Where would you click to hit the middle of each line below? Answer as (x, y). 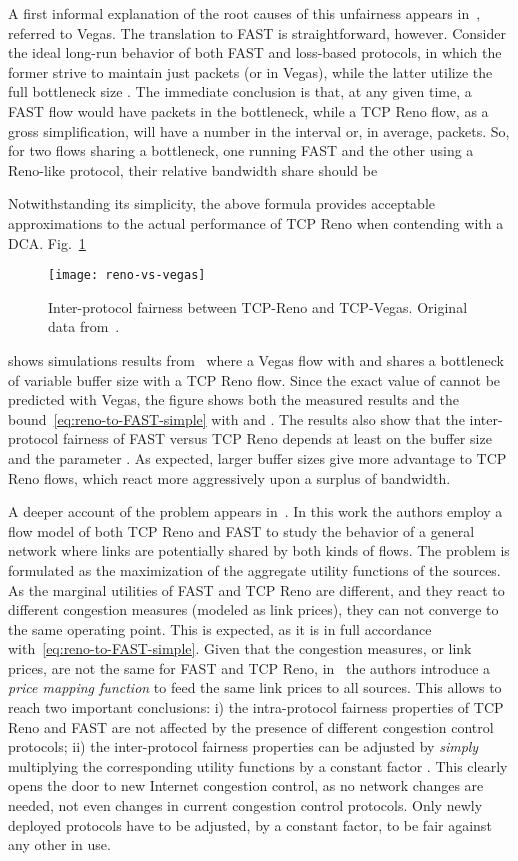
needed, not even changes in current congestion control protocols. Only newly (245, 805)
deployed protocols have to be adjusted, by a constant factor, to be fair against (250, 824)
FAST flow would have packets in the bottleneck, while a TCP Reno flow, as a (248, 110)
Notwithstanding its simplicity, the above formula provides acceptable (222, 203)
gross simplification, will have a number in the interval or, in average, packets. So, (259, 130)
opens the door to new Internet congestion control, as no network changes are (246, 785)
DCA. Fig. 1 (47, 242)
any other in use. (59, 844)
